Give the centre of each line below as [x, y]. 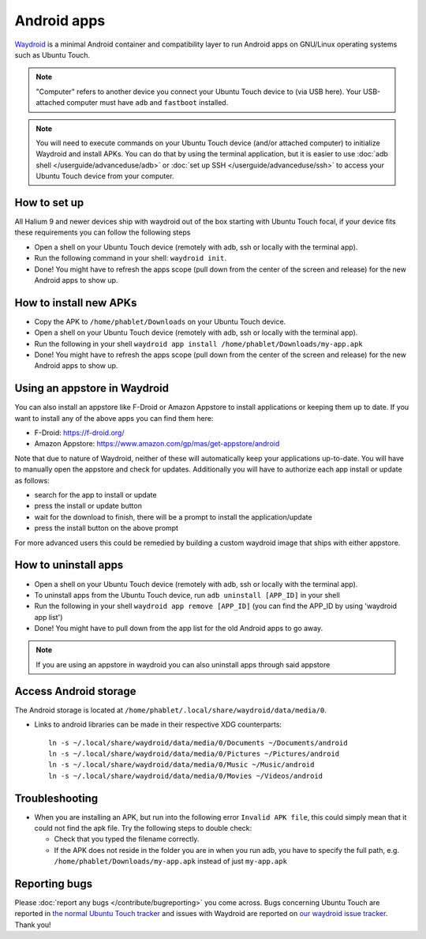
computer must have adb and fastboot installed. [147, 103]
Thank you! [33, 925]
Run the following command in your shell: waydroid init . [131, 258]
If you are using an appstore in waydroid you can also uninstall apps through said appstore [183, 664]
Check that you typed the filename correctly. [127, 839]
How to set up [49, 203]
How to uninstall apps [69, 565]
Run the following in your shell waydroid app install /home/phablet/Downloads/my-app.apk [198, 344]
